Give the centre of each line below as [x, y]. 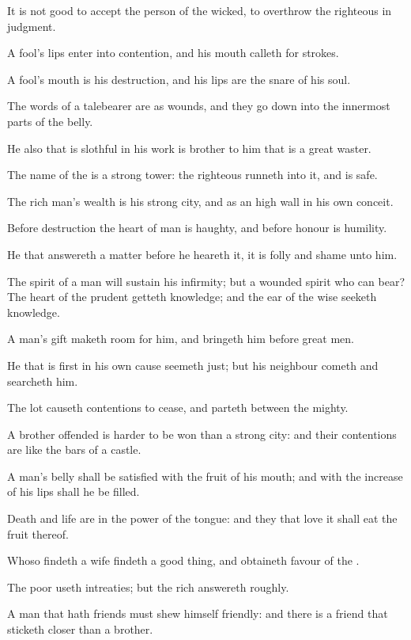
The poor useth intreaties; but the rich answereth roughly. [148, 587]
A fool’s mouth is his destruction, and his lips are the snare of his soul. [179, 79]
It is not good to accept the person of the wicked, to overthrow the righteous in [200, 10]
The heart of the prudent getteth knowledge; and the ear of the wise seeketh [192, 297]
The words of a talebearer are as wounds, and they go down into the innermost [199, 106]
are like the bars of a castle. [74, 450]
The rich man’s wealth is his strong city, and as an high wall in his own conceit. [200, 201]
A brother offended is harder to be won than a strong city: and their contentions [202, 434]
